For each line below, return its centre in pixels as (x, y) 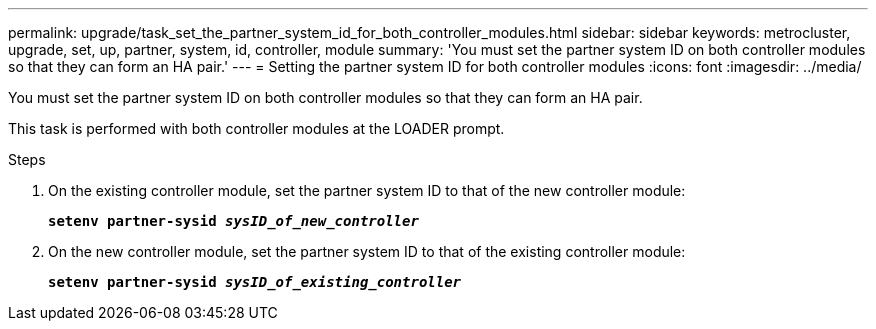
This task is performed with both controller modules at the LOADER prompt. (256, 128)
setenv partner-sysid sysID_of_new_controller (233, 221)
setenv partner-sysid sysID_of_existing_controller (255, 282)
